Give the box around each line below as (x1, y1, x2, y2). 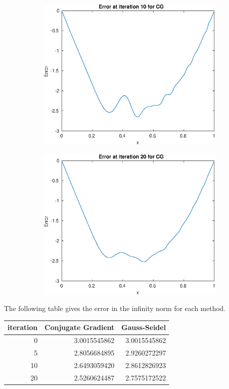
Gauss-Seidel (121, 322, 166, 332)
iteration (7, 322, 38, 332)
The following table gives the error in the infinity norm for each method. (4, 303, 226, 313)
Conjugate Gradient (44, 322, 115, 332)
